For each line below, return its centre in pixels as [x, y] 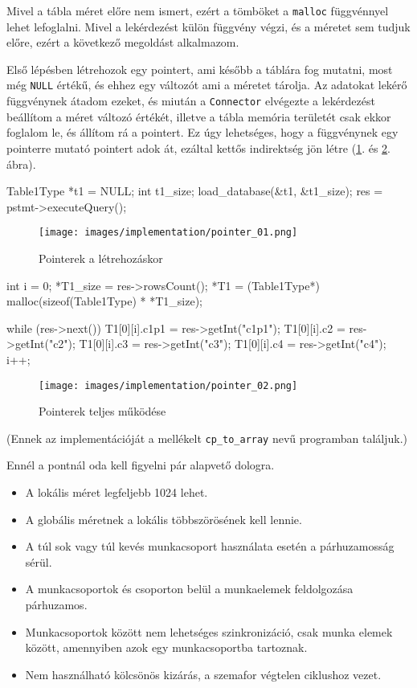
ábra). [21, 164]
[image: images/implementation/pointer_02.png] [168, 385]
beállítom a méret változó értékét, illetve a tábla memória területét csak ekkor [199, 116]
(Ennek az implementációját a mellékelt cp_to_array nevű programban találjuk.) [207, 438]
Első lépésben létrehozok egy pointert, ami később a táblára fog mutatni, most [200, 69]
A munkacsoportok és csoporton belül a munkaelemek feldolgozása [189, 589]
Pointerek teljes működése [102, 411]
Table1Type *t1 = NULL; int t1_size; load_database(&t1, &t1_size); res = [195, 191]
